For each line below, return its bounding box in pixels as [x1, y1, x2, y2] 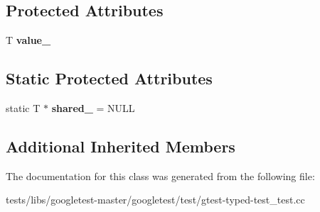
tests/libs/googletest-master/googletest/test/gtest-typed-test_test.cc [6, 192, 305, 207]
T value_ [6, 33, 51, 48]
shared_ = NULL [51, 101, 135, 115]
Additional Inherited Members [6, 135, 235, 157]
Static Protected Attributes [6, 67, 213, 89]
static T [6, 101, 41, 115]
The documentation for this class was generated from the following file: [6, 168, 315, 183]
